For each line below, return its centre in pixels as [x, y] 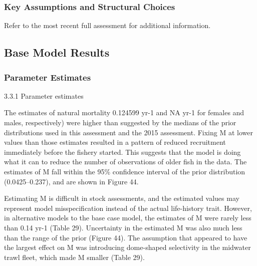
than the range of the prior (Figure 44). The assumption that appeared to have [126, 237]
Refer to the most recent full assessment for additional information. [107, 25]
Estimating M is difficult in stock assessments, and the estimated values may [122, 198]
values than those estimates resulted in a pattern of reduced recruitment [115, 142]
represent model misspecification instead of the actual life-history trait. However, [128, 208]
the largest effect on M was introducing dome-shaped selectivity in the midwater [127, 247]
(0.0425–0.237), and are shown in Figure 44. [71, 181]
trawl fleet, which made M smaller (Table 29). [74, 257]
